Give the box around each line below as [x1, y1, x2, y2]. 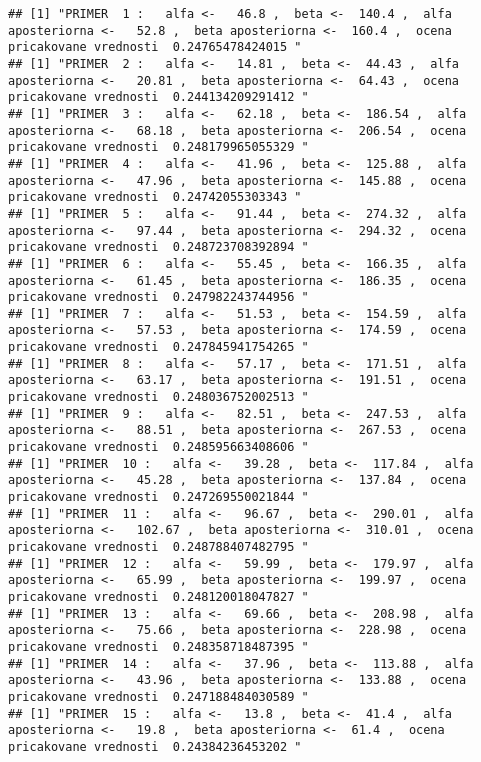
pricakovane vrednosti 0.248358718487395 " [8, 639, 309, 654]
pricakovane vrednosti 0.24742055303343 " [8, 190, 302, 205]
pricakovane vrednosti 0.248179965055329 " [8, 140, 309, 155]
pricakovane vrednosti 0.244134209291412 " [8, 90, 309, 105]
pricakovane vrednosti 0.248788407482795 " [8, 540, 309, 554]
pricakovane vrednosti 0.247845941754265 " [8, 340, 309, 355]
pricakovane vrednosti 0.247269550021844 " [8, 490, 309, 505]
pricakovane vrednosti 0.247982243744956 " [8, 290, 309, 305]
